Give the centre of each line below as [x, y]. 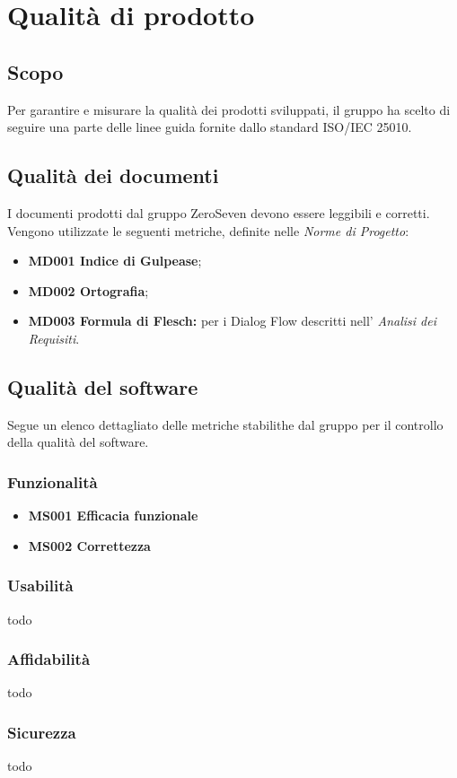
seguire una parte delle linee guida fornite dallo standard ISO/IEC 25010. [210, 127]
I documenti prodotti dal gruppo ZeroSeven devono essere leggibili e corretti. [219, 212]
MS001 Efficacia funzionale [113, 516]
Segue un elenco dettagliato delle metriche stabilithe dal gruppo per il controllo [225, 424]
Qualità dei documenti [113, 175]
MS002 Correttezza [89, 545]
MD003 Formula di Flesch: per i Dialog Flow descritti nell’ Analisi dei [232, 321]
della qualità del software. [78, 442]
